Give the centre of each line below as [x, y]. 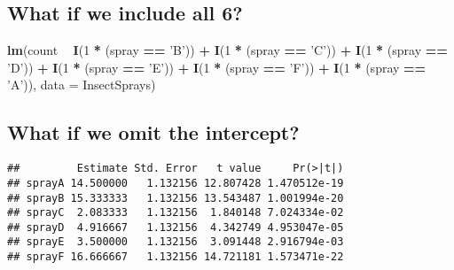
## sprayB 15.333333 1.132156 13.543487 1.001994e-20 [176, 198]
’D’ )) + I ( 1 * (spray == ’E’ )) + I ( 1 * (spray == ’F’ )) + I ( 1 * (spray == [217, 67]
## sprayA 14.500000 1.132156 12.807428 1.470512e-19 [176, 183]
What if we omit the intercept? [153, 132]
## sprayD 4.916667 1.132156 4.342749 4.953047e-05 [176, 227]
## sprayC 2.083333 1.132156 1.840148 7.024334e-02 [176, 213]
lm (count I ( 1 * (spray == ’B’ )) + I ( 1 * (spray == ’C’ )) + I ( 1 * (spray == [227, 50]
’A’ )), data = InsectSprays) [82, 85]
